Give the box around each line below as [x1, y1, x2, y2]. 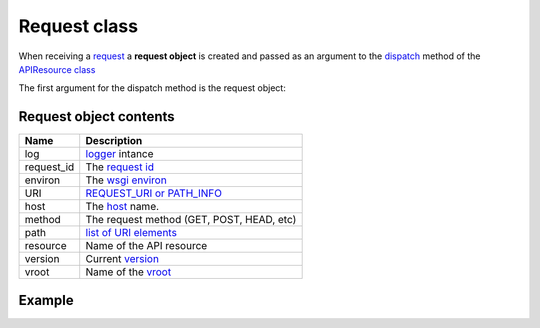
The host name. [85, 200, 160, 214]
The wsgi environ [85, 173, 167, 187]
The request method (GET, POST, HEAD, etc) [85, 213, 297, 227]
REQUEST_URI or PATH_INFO [85, 186, 222, 200]
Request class [18, 15, 139, 37]
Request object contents [18, 108, 175, 125]
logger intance [85, 147, 154, 161]
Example [18, 291, 74, 309]
